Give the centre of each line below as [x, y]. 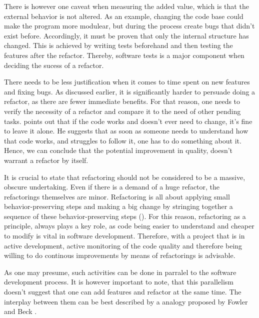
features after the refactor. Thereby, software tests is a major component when [124, 55]
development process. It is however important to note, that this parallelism [119, 282]
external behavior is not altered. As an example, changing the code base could [124, 16]
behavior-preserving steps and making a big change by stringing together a [118, 206]
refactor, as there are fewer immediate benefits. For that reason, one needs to [122, 101]
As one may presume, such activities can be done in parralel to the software [120, 272]
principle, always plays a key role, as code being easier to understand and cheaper [129, 226]
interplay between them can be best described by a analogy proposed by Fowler [126, 301]
